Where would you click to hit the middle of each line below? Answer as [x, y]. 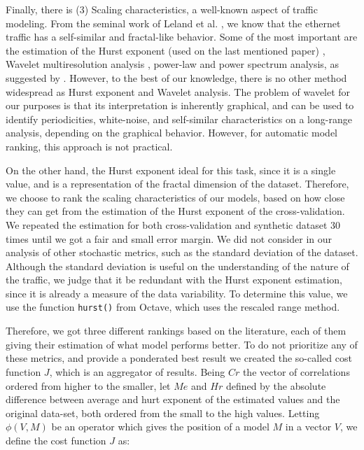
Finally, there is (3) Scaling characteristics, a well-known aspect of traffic [162, 9]
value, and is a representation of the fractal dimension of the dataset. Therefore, [177, 184]
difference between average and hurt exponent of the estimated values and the [173, 399]
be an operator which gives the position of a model [160, 427]
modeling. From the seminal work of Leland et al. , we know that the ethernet [173, 23]
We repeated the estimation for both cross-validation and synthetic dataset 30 [173, 224]
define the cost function [56, 440]
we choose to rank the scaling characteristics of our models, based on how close [175, 197]
